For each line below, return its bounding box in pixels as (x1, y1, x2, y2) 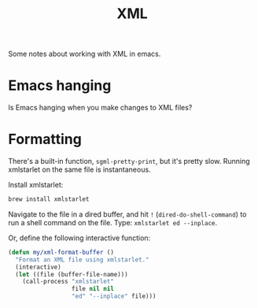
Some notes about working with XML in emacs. (8, 49, 161, 59)
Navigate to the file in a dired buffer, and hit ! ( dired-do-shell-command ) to (8, 210, 247, 219)
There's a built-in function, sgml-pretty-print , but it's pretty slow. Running (8, 157, 250, 166)
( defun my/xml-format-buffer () (8, 248, 114, 256)
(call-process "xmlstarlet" (22, 277, 114, 286)
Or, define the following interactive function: (8, 233, 151, 243)
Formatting (8, 131, 83, 148)
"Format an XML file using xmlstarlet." (15, 255, 149, 264)
